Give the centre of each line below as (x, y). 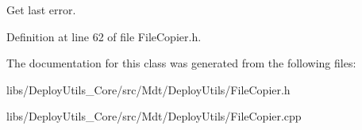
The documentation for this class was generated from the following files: (181, 63)
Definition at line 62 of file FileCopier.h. (104, 36)
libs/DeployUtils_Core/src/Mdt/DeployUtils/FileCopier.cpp (154, 116)
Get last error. (41, 10)
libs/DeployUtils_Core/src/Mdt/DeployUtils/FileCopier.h (148, 89)
